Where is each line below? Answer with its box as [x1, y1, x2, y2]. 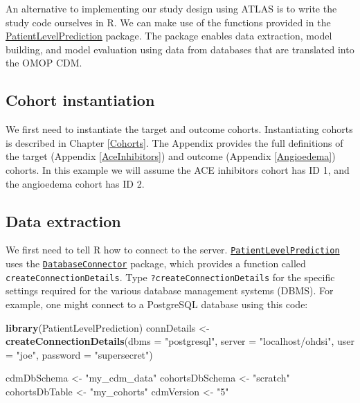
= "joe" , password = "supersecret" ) [6, 347, 153, 361]
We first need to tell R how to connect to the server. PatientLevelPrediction [6, 242, 340, 257]
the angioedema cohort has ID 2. [6, 176, 145, 190]
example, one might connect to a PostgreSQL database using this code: [6, 296, 308, 311]
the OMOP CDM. [6, 55, 82, 70]
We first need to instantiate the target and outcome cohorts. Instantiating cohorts [6, 122, 353, 136]
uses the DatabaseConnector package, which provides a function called [6, 256, 306, 270]
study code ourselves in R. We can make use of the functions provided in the [6, 15, 331, 29]
